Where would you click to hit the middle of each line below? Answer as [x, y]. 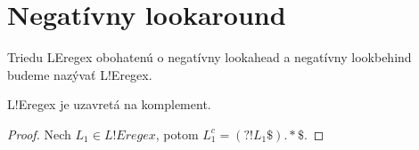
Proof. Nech [39, 134]
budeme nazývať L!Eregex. [80, 74]
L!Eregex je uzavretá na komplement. [109, 104]
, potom [177, 134]
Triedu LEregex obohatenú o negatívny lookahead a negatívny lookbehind [209, 57]
